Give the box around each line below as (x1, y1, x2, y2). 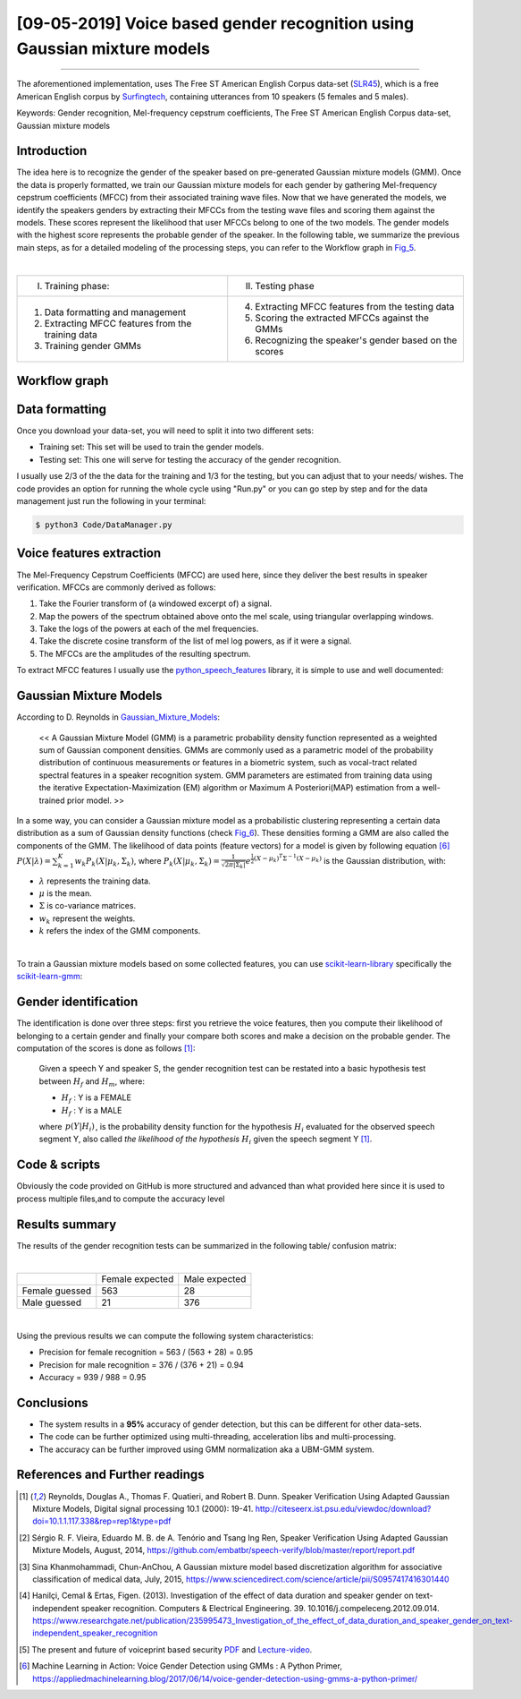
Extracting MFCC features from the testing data (255, 300, 455, 312)
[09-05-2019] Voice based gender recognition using (16, 13, 415, 33)
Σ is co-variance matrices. (38, 901, 137, 911)
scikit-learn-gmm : (16, 971, 83, 982)
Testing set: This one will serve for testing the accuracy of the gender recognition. (38, 454, 341, 465)
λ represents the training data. (38, 875, 151, 886)
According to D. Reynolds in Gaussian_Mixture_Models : (16, 712, 221, 722)
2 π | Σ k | (224, 860, 246, 870)
